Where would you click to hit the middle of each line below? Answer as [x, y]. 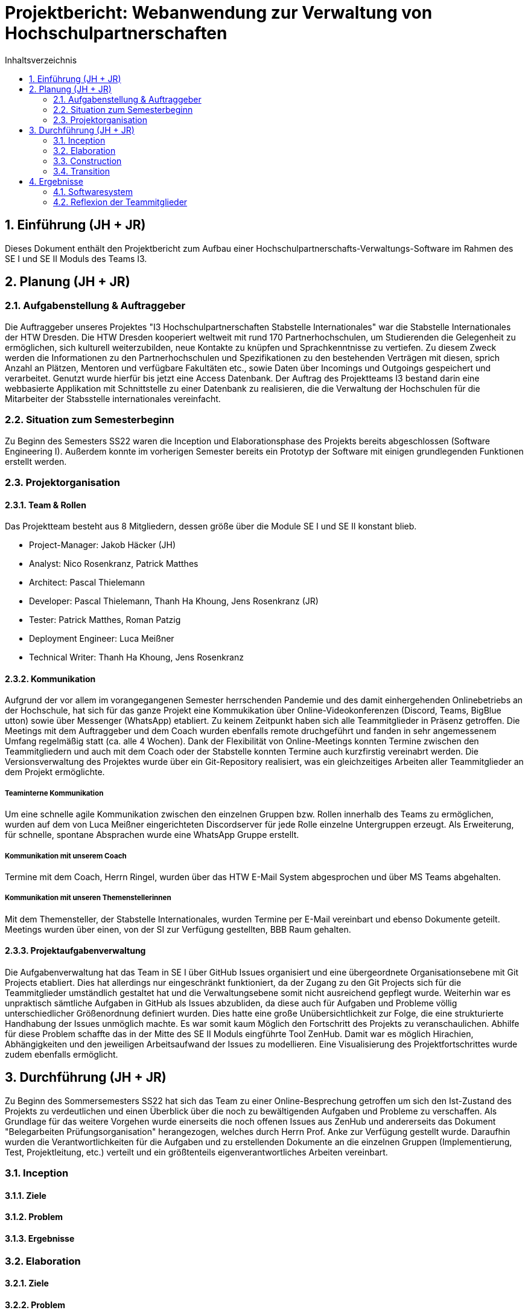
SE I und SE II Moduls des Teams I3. [76, 258]
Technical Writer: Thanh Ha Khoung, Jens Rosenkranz [136, 657]
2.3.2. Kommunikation [50, 679]
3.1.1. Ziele [26, 1195]
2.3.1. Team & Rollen [46, 505]
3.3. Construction [87, 161]
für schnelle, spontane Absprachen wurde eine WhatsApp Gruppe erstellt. [152, 835]
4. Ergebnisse [56, 181]
